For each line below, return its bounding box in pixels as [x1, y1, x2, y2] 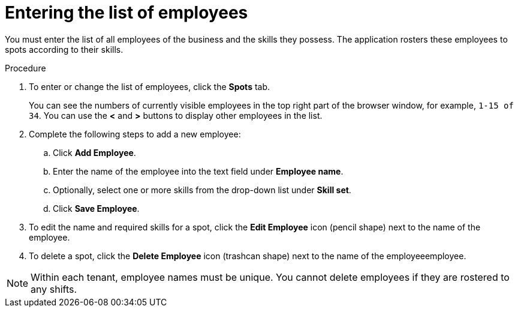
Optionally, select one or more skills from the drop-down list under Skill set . [53, 184, 351, 195]
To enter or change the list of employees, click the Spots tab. [29, 81, 270, 92]
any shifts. [31, 283, 77, 295]
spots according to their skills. [5, 44, 124, 55]
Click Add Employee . [53, 147, 136, 158]
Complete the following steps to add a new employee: [29, 128, 241, 139]
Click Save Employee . [53, 203, 140, 214]
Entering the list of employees [5, 2, 248, 23]
